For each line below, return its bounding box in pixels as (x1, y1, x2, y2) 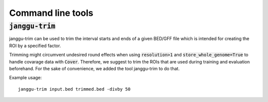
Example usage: (9, 75, 42, 81)
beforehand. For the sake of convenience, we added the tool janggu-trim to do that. (9, 65, 180, 71)
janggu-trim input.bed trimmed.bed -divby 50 (18, 86, 131, 92)
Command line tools (9, 7, 94, 18)
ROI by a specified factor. (9, 43, 62, 49)
